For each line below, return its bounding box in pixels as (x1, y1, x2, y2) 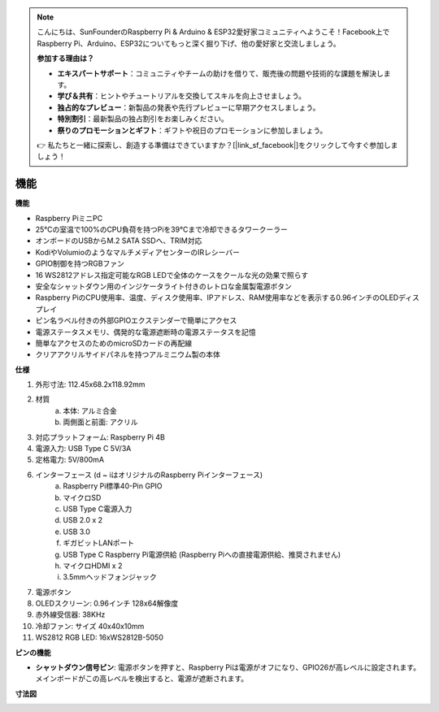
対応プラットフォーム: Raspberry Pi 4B (35, 432, 166, 442)
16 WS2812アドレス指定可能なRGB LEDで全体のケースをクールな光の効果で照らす (35, 270, 309, 280)
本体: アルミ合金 (63, 406, 117, 415)
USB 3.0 (63, 527, 91, 536)
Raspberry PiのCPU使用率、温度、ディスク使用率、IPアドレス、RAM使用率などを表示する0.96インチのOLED (35, 293, 399, 302)
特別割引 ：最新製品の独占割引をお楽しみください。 (57, 114, 228, 124)
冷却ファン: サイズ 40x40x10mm (35, 621, 145, 631)
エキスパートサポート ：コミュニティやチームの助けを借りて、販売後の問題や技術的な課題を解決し (57, 68, 384, 78)
